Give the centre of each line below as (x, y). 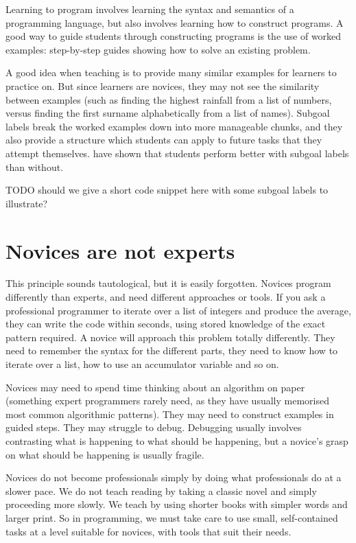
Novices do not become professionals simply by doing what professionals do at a (174, 477)
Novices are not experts (120, 250)
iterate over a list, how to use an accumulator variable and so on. (142, 364)
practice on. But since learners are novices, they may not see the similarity (163, 85)
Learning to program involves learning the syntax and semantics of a (150, 9)
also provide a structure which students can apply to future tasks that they (164, 140)
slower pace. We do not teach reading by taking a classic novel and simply (161, 490)
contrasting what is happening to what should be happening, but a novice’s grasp (177, 440)
